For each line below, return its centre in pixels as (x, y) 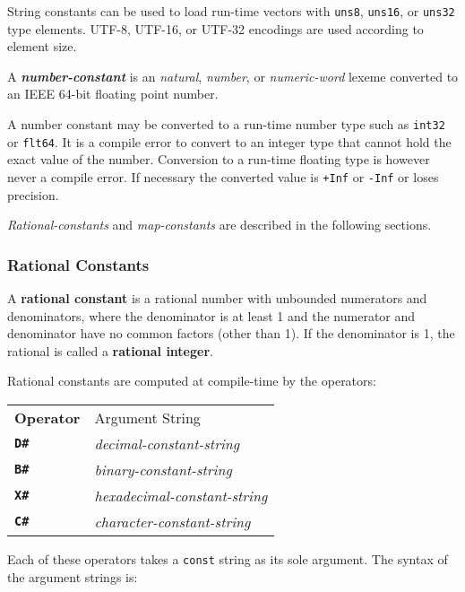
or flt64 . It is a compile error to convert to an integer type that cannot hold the (229, 141)
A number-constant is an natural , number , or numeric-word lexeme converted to (233, 76)
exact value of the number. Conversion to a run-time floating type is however (219, 159)
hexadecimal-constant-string (181, 495)
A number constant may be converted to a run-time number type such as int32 (226, 124)
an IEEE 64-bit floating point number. (113, 94)
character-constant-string (172, 521)
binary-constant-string (163, 469)
